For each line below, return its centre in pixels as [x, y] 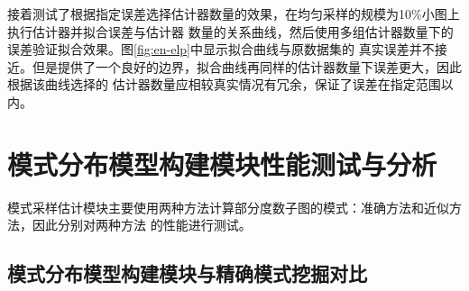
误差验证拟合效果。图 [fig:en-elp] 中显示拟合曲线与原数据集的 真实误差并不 [221, 49]
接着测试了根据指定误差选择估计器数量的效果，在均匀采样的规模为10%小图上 [234, 14]
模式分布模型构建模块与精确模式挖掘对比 [187, 273]
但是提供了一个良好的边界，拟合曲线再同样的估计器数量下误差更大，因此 [247, 66]
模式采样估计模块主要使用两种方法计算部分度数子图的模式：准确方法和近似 [228, 207]
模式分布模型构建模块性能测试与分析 [222, 164]
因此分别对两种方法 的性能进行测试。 [142, 225]
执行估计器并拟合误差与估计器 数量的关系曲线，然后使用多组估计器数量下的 [230, 31]
